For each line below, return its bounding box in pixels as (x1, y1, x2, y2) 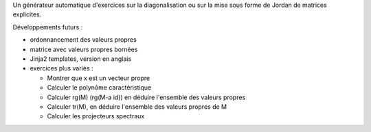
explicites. (12, 10, 42, 18)
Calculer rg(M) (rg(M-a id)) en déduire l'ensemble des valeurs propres (47, 93, 246, 101)
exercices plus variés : (30, 64, 93, 72)
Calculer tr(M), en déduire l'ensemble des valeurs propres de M (47, 103, 227, 111)
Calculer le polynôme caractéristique (47, 83, 152, 92)
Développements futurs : (12, 23, 83, 31)
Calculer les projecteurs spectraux (47, 112, 145, 120)
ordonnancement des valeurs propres (30, 36, 137, 44)
